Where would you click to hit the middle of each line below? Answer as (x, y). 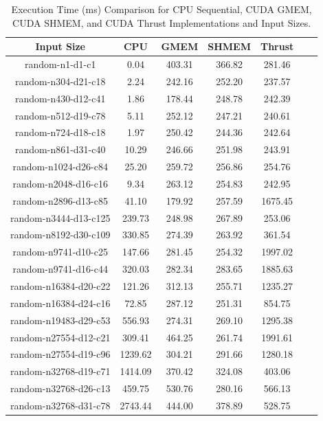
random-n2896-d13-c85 (60, 200)
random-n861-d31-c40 (60, 149)
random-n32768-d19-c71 (60, 371)
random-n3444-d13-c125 (60, 217)
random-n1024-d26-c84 (60, 167)
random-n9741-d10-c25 (60, 252)
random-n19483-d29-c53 (60, 320)
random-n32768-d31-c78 (60, 405)
